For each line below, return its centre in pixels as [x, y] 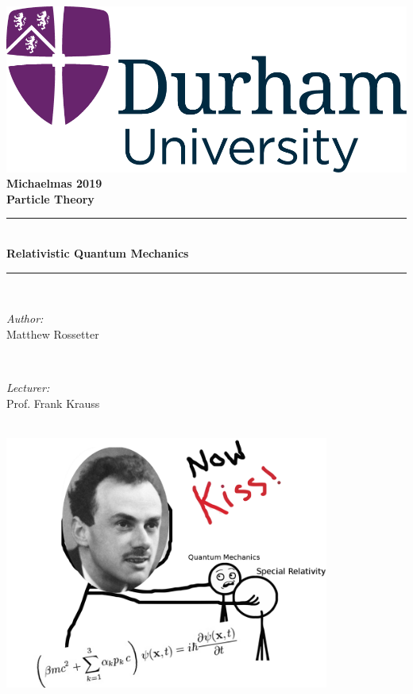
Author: [25, 318]
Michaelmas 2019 [54, 183]
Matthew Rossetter [53, 333]
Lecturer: [28, 387]
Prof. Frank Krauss [53, 403]
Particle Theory [50, 198]
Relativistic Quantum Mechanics [98, 253]
